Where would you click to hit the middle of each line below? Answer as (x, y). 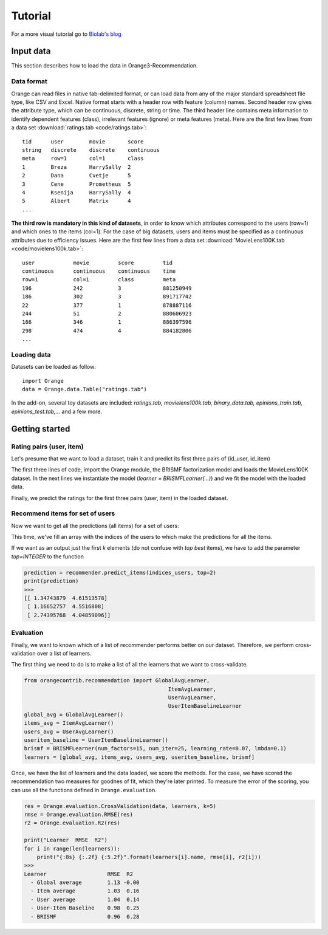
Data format (29, 81)
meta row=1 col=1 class (83, 159)
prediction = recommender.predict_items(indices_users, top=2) (120, 572)
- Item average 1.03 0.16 (85, 891)
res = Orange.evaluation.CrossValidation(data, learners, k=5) (120, 806)
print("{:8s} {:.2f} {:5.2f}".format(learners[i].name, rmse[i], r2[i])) (149, 857)
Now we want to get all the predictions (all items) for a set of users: (95, 526)
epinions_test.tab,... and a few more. (57, 411)
